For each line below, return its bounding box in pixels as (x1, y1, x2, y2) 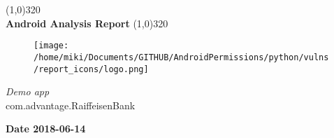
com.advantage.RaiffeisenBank (6, 97, 136, 112)
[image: (34, 41, 69, 51)
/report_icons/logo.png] (34, 64, 149, 74)
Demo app (6, 84, 50, 99)
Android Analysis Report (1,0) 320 (6, 15, 168, 30)
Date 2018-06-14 (6, 121, 86, 136)
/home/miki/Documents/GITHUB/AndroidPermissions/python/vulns (34, 52, 329, 62)
